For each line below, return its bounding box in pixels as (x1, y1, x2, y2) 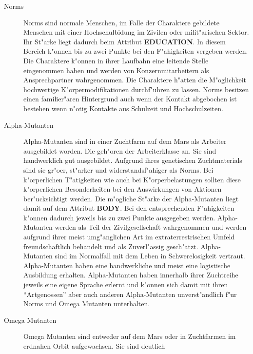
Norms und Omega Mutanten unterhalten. (23, 298, 150, 309)
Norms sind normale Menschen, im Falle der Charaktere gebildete (23, 17, 219, 27)
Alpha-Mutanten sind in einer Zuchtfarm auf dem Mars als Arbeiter (23, 136, 227, 146)
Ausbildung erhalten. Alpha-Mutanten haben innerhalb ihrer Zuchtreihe (23, 270, 238, 280)
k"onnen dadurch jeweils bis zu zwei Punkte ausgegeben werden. (23, 212, 215, 222)
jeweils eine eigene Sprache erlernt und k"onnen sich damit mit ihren (23, 279, 228, 290)
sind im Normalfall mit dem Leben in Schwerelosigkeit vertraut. (55, 251, 245, 261)
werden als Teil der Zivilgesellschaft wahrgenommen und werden (55, 222, 247, 232)
